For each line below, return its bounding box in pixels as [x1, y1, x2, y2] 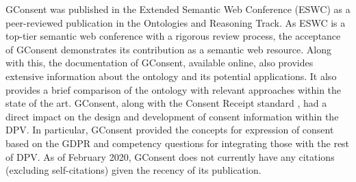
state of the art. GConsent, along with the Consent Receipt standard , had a [5, 96, 327, 110]
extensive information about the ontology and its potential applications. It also [5, 68, 337, 83]
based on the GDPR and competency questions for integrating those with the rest [5, 135, 350, 150]
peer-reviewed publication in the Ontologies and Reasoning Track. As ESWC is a [5, 15, 346, 29]
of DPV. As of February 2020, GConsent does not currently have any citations [5, 149, 335, 164]
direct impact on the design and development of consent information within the [5, 109, 339, 123]
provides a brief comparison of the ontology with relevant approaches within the [5, 82, 342, 96]
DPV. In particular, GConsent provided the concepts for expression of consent [5, 122, 334, 137]
